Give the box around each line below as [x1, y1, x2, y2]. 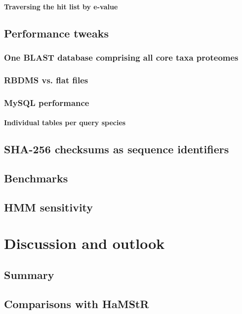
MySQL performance [4, 96, 89, 108]
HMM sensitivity [4, 199, 93, 214]
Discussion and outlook [4, 233, 165, 253]
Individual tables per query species [4, 117, 126, 128]
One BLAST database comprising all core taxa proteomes [4, 51, 239, 63]
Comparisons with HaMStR [4, 296, 149, 311]
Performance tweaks [4, 25, 109, 40]
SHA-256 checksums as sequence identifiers [4, 141, 229, 157]
